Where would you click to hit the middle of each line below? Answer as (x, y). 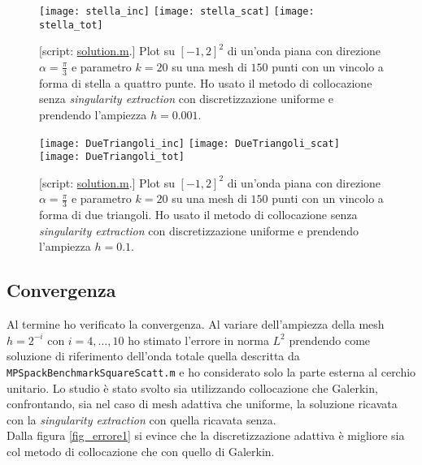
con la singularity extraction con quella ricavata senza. (141, 419)
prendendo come (330, 340)
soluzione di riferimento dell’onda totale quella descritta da (153, 356)
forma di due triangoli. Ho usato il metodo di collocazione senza (198, 215)
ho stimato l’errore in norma (198, 340)
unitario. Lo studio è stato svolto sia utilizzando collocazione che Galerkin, (192, 387)
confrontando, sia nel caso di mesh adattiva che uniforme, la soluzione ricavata (202, 404)
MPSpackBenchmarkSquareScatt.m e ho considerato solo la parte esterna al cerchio (211, 372)
